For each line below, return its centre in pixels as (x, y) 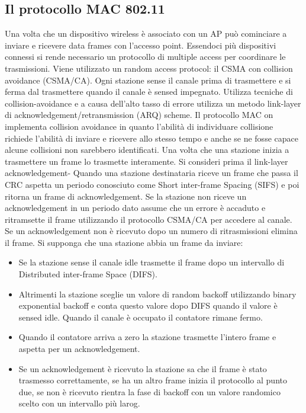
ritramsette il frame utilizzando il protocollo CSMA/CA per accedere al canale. (149, 219)
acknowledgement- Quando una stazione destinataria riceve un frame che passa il (152, 173)
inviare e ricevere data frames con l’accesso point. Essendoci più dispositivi (141, 45)
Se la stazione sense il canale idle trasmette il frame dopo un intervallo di (152, 262)
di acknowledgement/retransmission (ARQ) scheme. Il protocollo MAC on (139, 115)
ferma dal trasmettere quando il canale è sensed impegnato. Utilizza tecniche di (149, 92)
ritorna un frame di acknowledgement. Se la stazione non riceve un (126, 196)
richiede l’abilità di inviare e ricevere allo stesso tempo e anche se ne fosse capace (152, 138)
